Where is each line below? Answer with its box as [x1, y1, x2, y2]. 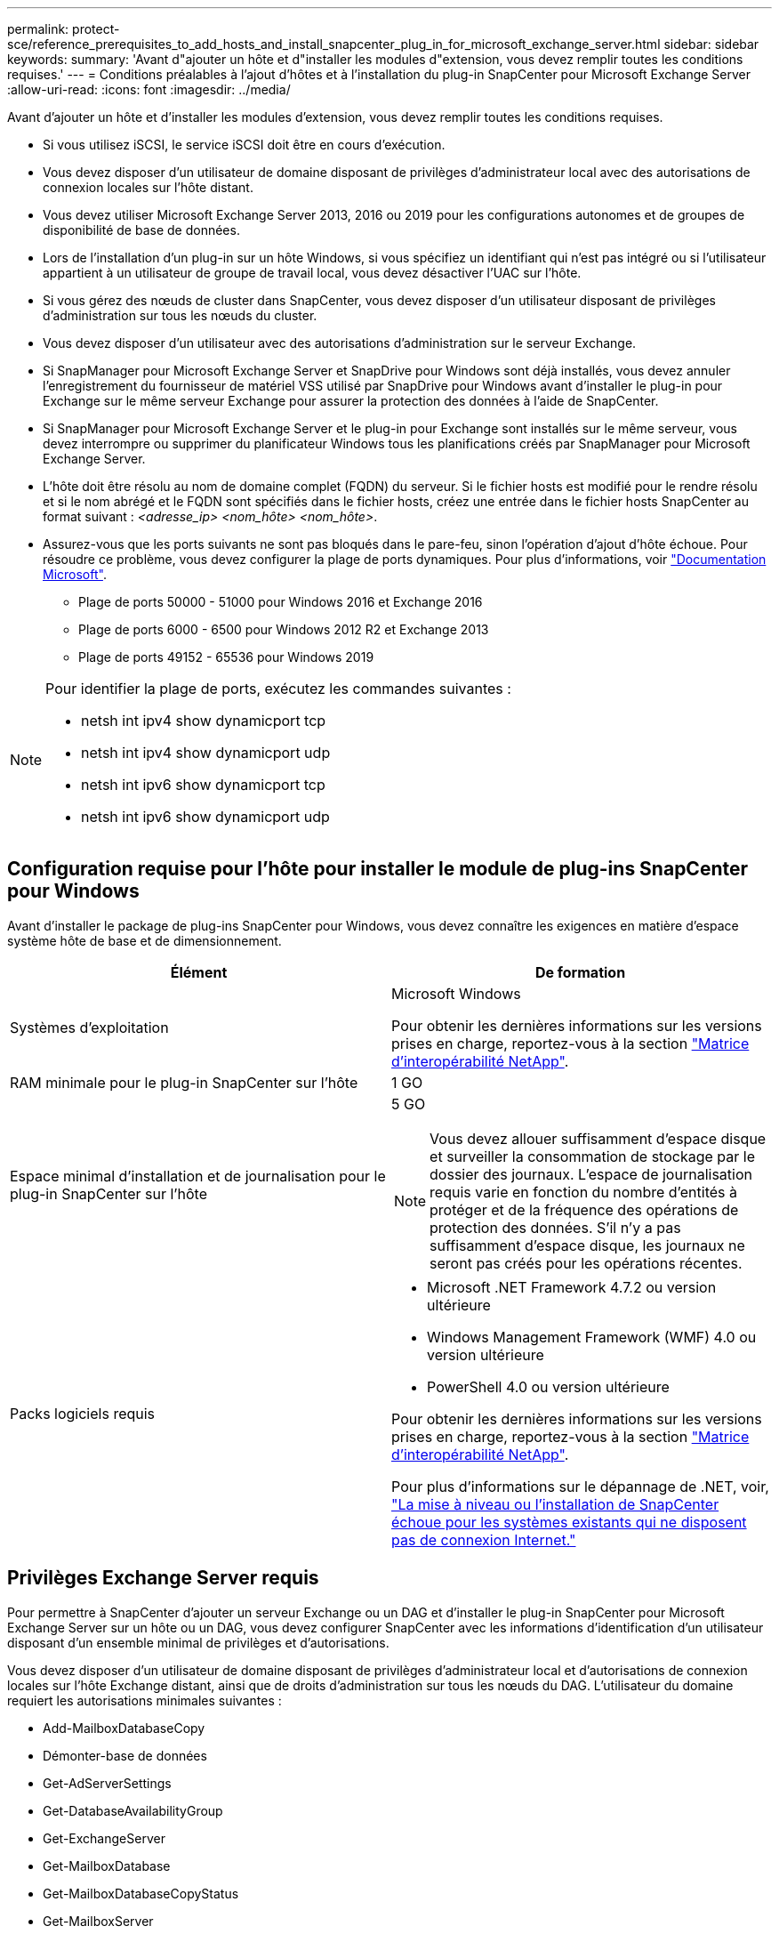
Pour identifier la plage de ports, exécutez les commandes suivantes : [45, 680, 511, 697]
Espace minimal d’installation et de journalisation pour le [10, 1166, 386, 1185]
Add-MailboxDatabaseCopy [43, 1720, 205, 1736]
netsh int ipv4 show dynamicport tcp [81, 712, 326, 729]
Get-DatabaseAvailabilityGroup [43, 1802, 223, 1818]
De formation [534, 963, 626, 981]
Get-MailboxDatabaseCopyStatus [43, 1885, 239, 1901]
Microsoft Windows [391, 984, 521, 1003]
